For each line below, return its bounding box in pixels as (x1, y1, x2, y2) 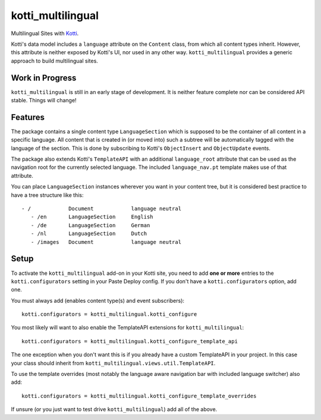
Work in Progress (11, 73, 77, 83)
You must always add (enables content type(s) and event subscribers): (11, 297, 184, 304)
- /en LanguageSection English (30, 214, 154, 220)
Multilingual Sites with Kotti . (11, 30, 79, 37)
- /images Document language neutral (30, 239, 181, 245)
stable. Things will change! (11, 97, 77, 104)
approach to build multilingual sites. (11, 57, 98, 64)
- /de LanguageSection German (30, 222, 150, 228)
